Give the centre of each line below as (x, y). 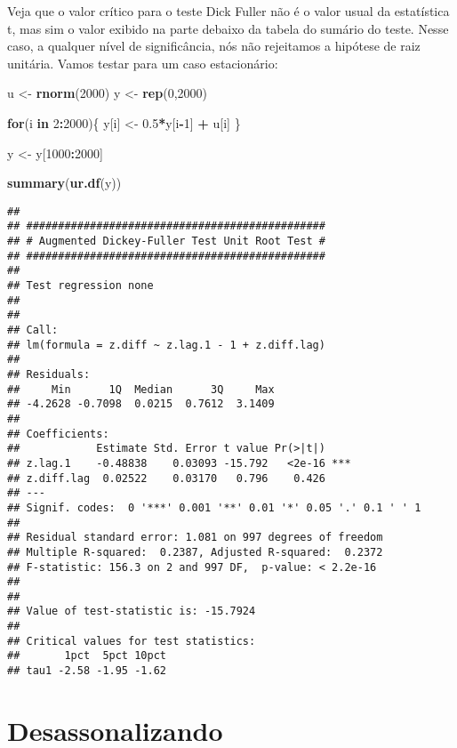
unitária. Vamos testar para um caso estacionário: (143, 63)
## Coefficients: (58, 434)
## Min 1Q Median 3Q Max (141, 389)
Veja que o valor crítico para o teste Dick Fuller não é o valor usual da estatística (228, 11)
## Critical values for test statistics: (132, 641)
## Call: (33, 330)
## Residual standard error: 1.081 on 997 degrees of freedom (195, 538)
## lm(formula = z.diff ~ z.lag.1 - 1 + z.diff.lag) (166, 345)
